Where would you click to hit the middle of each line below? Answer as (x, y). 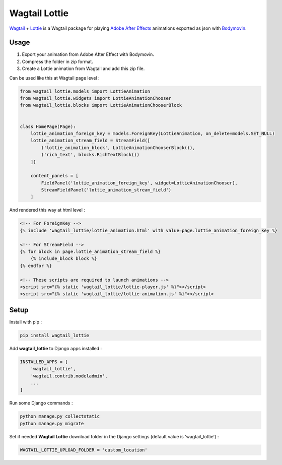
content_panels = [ (55, 176)
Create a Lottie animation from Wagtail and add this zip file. (83, 69)
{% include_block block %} (64, 259)
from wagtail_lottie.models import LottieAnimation (85, 91)
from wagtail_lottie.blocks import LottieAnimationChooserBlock (101, 105)
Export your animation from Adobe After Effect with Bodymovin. (88, 54)
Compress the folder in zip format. (57, 61)
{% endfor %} (36, 265)
